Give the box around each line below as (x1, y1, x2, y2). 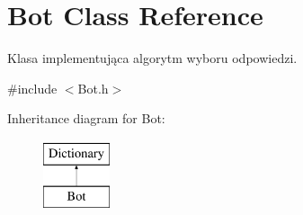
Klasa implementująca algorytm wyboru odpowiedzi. (7, 49, 298, 67)
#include (7, 78, 58, 97)
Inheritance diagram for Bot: (7, 109, 165, 128)
